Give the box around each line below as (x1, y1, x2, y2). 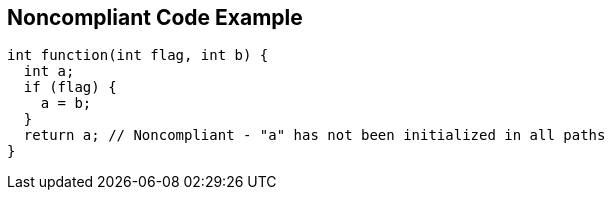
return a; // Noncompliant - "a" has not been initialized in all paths (23, 127, 606, 144)
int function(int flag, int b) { (7, 47, 269, 64)
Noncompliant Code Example (7, 5, 303, 30)
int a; (23, 63, 75, 80)
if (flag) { (23, 79, 117, 96)
